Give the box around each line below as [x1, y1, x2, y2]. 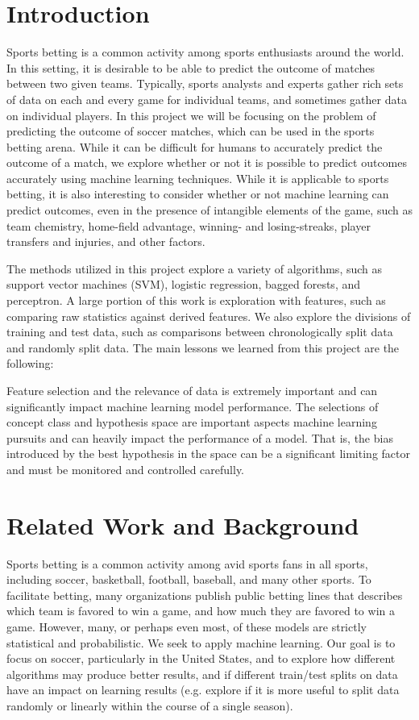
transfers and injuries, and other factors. [6, 233, 205, 250]
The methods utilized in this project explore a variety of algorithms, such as [6, 260, 383, 277]
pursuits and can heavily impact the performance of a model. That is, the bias [6, 429, 393, 446]
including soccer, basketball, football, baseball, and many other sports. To [6, 571, 371, 588]
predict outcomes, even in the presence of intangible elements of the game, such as [6, 202, 413, 218]
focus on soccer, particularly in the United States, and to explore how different [6, 650, 396, 667]
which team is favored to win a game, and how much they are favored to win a [6, 602, 395, 619]
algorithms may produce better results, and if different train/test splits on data [6, 665, 398, 682]
